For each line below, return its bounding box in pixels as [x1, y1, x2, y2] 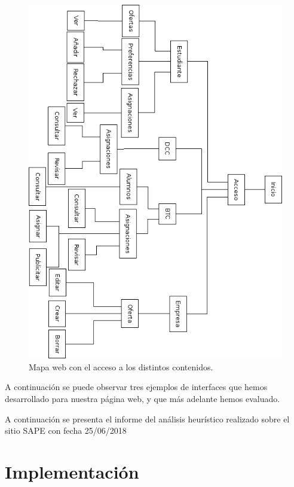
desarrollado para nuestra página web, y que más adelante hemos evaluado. [5, 392, 280, 405]
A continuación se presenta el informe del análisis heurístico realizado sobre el [5, 412, 290, 425]
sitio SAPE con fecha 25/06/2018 [5, 424, 127, 437]
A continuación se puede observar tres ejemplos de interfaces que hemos [5, 381, 268, 393]
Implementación [5, 459, 139, 483]
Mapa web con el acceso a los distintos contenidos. [29, 360, 213, 373]
